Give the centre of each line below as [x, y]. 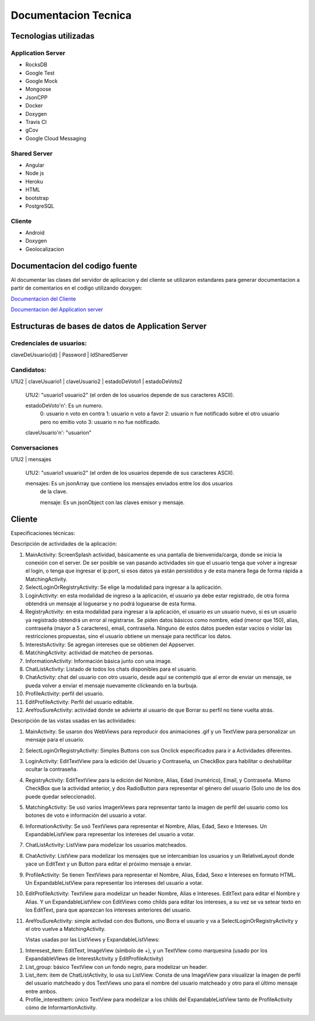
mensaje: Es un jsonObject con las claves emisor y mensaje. [112, 502]
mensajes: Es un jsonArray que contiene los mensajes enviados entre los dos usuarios [129, 484]
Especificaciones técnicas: [43, 533]
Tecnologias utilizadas [52, 36]
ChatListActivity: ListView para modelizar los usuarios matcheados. [106, 845]
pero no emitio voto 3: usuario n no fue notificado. [100, 422]
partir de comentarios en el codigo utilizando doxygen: [76, 288]
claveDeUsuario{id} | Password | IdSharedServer [69, 355]
